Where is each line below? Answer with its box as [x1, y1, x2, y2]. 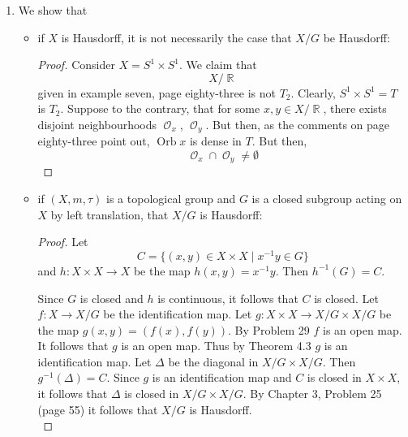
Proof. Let [37, 233, 88, 250]
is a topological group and [106, 190, 236, 207]
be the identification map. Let [103, 305, 252, 322]
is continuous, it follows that [157, 289, 298, 306]
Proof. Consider [37, 56, 115, 73]
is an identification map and [152, 369, 292, 386]
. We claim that [178, 56, 257, 73]
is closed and [79, 289, 144, 306]
